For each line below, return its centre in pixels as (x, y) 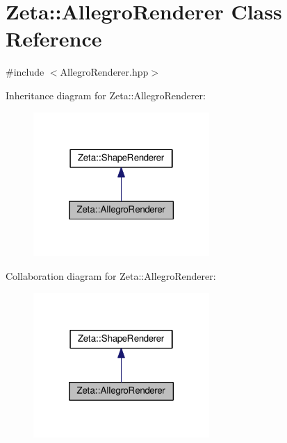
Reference (54, 39)
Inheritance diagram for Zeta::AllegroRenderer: (106, 95)
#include (25, 72)
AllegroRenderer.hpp (104, 72)
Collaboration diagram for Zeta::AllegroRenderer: (111, 276)
